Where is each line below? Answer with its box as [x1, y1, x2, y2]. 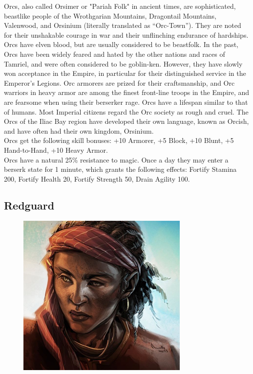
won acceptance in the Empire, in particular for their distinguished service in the [4, 68, 246, 78]
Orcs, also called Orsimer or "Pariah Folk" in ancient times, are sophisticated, [4, 1, 236, 11]
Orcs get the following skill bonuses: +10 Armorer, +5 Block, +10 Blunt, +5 [4, 135, 234, 145]
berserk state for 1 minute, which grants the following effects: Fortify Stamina [4, 164, 237, 174]
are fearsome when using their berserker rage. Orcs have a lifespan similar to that [4, 96, 248, 107]
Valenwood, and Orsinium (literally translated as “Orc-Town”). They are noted [4, 20, 241, 30]
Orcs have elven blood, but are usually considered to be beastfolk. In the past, [4, 39, 239, 49]
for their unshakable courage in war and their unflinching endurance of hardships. [4, 29, 249, 40]
